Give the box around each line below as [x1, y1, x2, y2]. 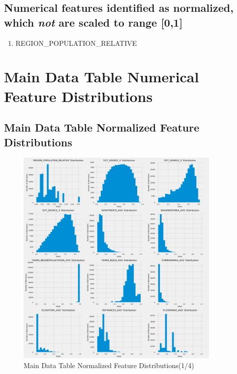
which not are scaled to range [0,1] [4, 14, 183, 30]
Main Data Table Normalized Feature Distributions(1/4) [24, 360, 194, 370]
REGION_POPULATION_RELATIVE [15, 37, 137, 48]
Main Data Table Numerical [4, 67, 199, 87]
